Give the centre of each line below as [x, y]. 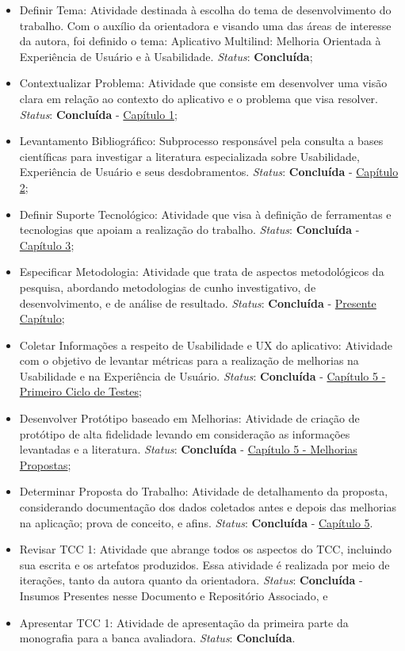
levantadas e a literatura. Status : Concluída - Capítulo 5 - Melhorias [188, 449]
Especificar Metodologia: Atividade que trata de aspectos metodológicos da [202, 272]
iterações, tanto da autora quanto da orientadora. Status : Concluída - [191, 580]
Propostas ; [45, 464]
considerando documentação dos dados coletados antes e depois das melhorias [208, 507]
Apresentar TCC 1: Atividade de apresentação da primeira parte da [184, 622]
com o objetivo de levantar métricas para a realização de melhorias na [189, 360]
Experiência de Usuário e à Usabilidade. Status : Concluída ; [166, 56]
